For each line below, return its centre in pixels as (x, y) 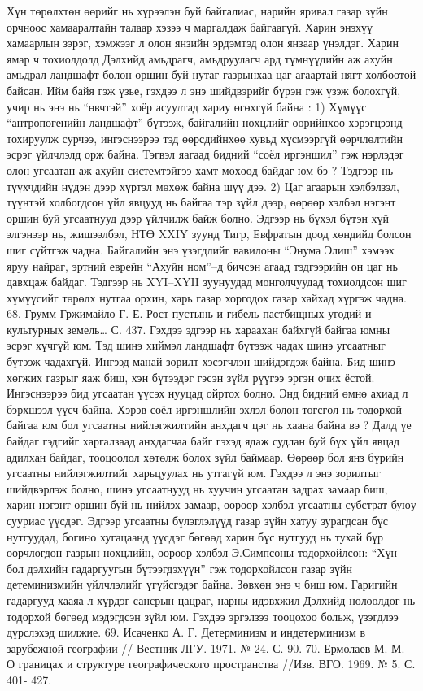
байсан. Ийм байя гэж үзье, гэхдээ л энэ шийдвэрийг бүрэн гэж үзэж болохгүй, (204, 90)
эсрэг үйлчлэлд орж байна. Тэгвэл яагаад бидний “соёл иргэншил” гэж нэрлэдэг (205, 154)
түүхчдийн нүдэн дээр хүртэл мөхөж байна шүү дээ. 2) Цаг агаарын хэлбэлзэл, (203, 186)
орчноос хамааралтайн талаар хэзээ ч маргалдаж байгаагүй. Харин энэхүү (190, 26)
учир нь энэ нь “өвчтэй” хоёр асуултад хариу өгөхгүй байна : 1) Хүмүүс (187, 106)
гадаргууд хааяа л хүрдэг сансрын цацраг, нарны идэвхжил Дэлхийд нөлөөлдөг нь (211, 600)
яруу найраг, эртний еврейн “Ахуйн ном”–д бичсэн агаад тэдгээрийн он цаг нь (202, 265)
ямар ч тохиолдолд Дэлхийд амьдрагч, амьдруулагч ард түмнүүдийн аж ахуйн (200, 58)
